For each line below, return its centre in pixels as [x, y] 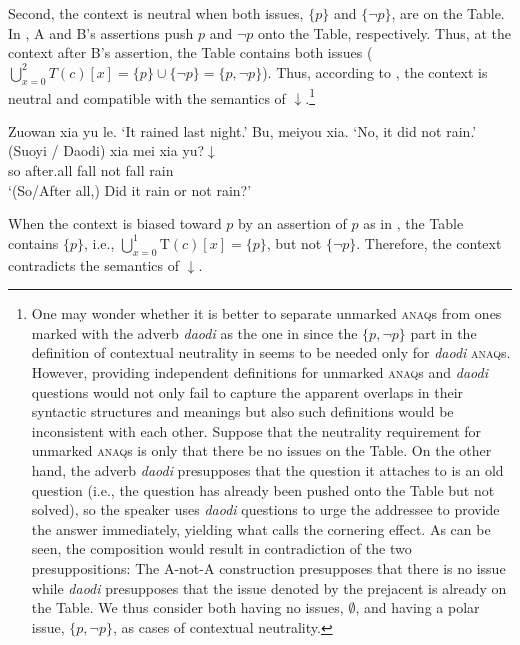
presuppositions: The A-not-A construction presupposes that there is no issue [268, 567]
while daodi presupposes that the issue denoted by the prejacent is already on [269, 587]
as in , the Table [413, 223]
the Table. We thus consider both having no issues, [187, 607]
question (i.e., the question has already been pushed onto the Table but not [263, 489]
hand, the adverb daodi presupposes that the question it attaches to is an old [267, 469]
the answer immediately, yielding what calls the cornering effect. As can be [261, 528]
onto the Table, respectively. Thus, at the [384, 32]
